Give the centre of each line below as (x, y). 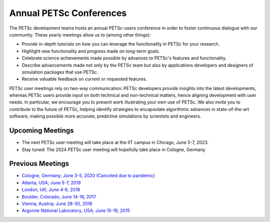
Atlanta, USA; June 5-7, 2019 (51, 182)
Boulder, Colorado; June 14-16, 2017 (59, 196)
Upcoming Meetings (42, 131)
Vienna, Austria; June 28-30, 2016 (57, 203)
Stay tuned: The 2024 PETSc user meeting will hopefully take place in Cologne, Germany (113, 149)
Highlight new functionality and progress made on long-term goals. (91, 51)
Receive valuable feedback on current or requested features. (84, 79)
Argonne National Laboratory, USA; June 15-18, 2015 (76, 210)
